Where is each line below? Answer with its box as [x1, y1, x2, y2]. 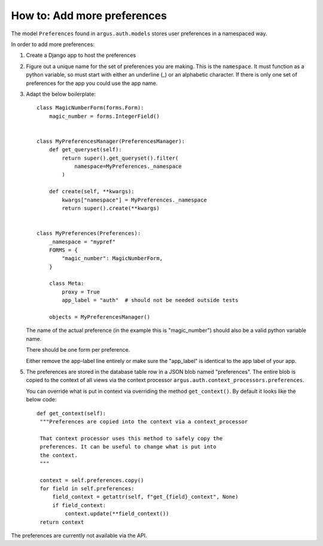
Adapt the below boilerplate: [26, 90, 96, 97]
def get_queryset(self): [48, 147, 122, 153]
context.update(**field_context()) [65, 510, 170, 517]
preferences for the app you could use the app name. [26, 80, 158, 87]
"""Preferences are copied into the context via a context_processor [39, 418, 248, 425]
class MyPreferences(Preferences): [36, 230, 141, 237]
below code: [26, 396, 57, 403]
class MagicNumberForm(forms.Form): [36, 105, 144, 111]
